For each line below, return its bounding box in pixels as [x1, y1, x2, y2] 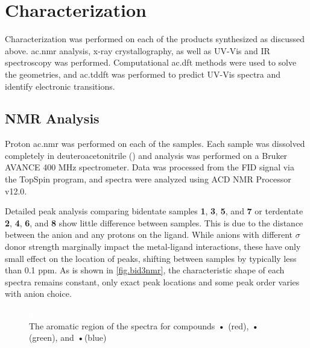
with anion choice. [5, 287, 72, 300]
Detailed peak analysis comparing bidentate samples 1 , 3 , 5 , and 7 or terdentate [5, 205, 303, 217]
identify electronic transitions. [5, 79, 115, 92]
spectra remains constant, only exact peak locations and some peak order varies [5, 275, 300, 288]
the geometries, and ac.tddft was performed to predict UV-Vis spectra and [5, 67, 281, 80]
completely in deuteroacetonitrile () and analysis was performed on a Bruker [5, 149, 288, 161]
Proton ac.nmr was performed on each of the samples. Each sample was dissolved [5, 137, 305, 150]
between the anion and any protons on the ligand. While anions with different [5, 228, 293, 241]
